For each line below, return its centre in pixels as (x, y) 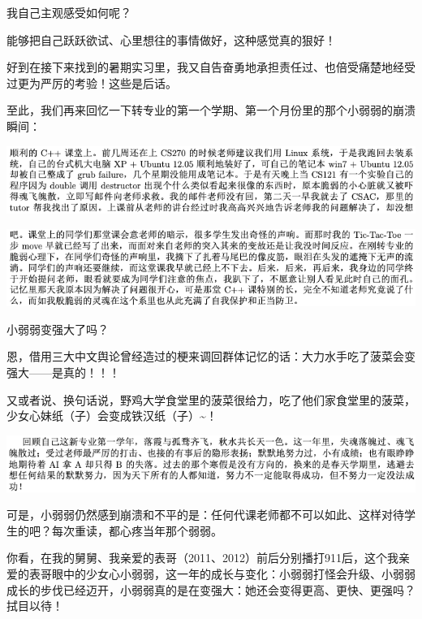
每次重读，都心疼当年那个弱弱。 (137, 530)
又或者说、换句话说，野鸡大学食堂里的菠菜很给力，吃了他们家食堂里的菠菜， (211, 399)
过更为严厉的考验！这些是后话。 (92, 82)
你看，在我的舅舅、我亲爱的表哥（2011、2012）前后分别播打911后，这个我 (202, 558)
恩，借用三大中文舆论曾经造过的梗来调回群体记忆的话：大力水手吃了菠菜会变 (211, 356)
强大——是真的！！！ (63, 372)
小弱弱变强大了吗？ (58, 329)
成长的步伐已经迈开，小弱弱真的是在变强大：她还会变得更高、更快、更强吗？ (211, 589)
